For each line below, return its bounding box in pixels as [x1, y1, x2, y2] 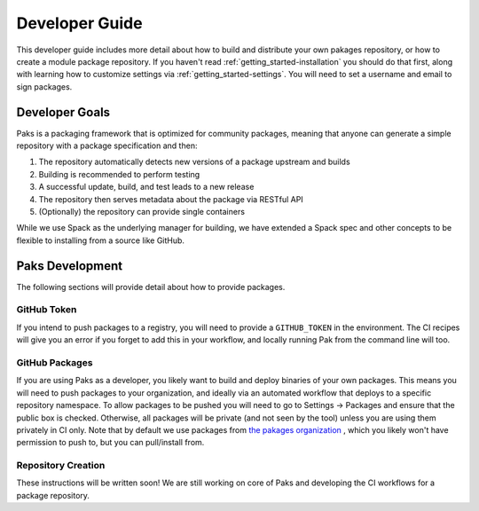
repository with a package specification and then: [16, 140, 198, 151]
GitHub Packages [16, 356, 93, 368]
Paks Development [16, 258, 123, 273]
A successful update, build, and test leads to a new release [38, 182, 255, 193]
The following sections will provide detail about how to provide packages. [16, 281, 286, 292]
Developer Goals [16, 105, 111, 120]
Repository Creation [16, 460, 106, 472]
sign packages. [16, 81, 73, 92]
